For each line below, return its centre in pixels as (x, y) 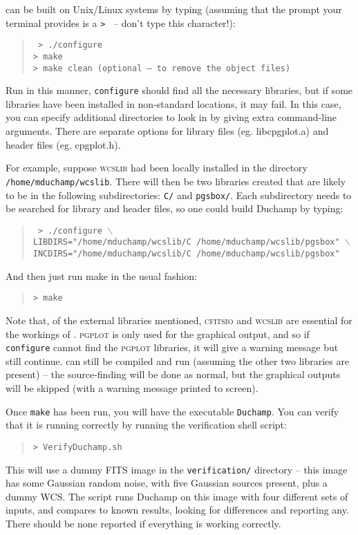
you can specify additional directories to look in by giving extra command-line (171, 117)
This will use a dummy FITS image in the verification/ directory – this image (177, 469)
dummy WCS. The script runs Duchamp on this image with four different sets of (177, 496)
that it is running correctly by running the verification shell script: (146, 425)
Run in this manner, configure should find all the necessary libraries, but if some (179, 90)
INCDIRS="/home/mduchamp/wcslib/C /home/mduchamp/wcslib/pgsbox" (186, 254)
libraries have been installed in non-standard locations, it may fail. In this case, (173, 103)
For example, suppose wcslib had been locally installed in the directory (157, 168)
